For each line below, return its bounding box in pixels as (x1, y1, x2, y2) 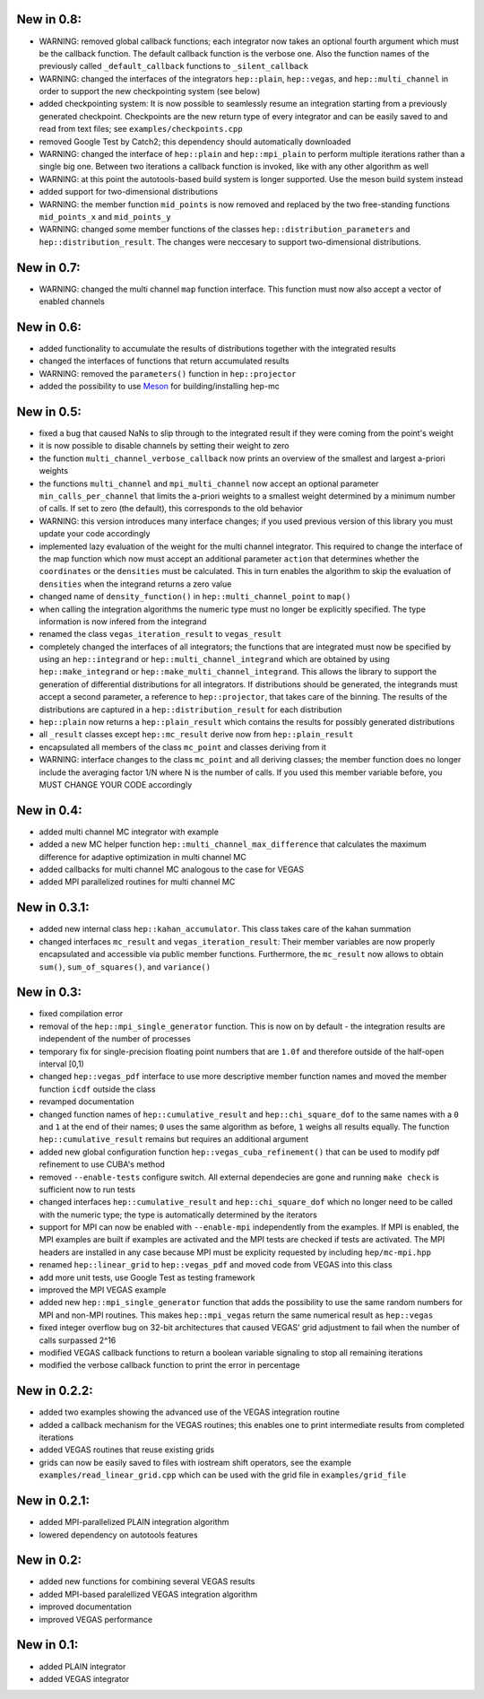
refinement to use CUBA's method (39, 1159, 166, 1170)
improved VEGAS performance (39, 1614, 152, 1625)
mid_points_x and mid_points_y (39, 211, 171, 222)
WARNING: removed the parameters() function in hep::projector (39, 368, 297, 379)
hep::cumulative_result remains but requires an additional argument (39, 1134, 309, 1145)
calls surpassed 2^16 (39, 1335, 117, 1346)
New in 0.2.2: (16, 1383, 93, 1398)
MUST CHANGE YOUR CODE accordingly (39, 779, 193, 789)
